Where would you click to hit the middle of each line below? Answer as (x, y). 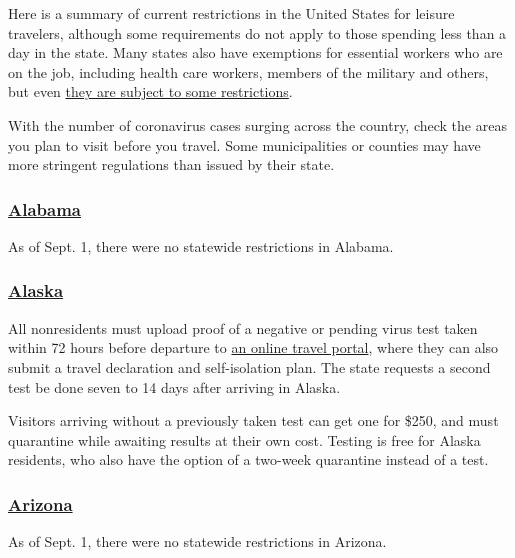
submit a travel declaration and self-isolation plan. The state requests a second (249, 366)
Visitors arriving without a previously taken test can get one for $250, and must (253, 420)
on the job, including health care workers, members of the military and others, (248, 71)
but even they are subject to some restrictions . (150, 91)
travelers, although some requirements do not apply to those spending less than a (257, 32)
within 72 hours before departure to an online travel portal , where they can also (253, 347)
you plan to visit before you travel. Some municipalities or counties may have (244, 144)
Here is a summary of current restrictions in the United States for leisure (231, 13)
